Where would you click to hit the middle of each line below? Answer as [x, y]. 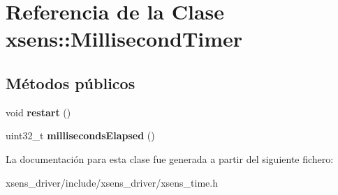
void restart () [38, 112]
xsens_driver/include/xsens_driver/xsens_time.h [112, 182]
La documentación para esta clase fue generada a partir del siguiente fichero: [170, 158]
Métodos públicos [71, 83]
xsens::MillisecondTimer [124, 39]
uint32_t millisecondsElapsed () [80, 135]
